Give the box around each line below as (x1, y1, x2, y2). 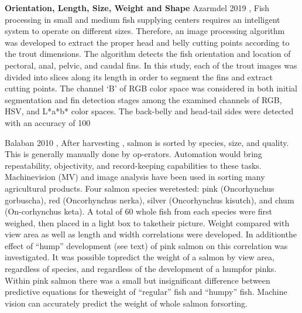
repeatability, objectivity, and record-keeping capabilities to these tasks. (5, 159, 262, 171)
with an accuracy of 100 (5, 116, 91, 128)
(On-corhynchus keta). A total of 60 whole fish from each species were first (5, 205, 273, 217)
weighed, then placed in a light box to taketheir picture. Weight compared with (5, 216, 290, 229)
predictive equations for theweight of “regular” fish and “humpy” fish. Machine (5, 285, 287, 298)
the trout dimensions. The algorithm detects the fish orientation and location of (5, 47, 291, 60)
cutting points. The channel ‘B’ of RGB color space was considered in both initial (5, 82, 298, 94)
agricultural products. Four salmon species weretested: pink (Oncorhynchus (5, 182, 274, 194)
